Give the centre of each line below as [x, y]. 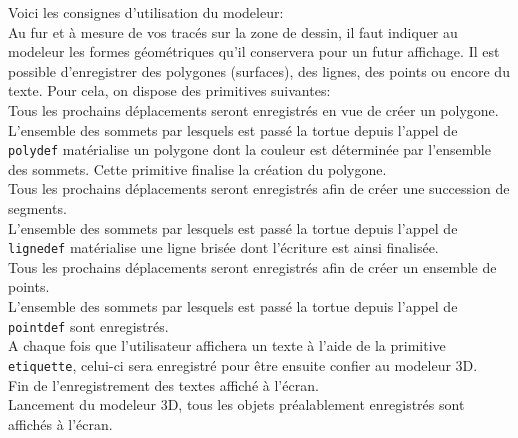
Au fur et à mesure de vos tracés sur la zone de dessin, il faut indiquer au [233, 31]
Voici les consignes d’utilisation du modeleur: [146, 12]
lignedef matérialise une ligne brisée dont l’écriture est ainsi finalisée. [223, 247]
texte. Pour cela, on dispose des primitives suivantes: [169, 90]
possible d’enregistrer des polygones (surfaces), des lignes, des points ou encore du [259, 70]
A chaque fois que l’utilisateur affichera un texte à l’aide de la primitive [227, 345]
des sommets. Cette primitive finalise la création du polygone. [197, 168]
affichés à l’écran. [60, 423]
